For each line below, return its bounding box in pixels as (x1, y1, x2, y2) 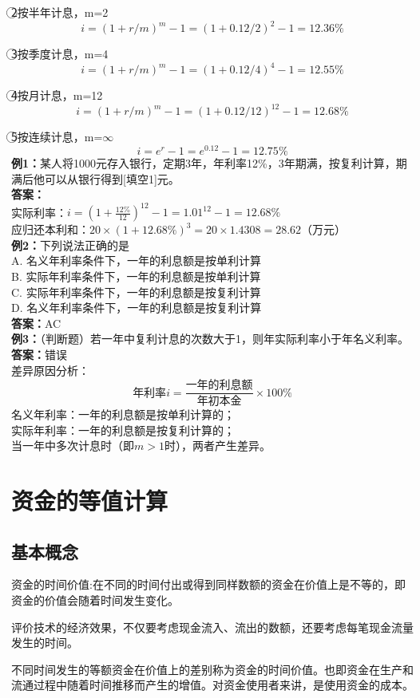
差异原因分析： (11, 361, 89, 378)
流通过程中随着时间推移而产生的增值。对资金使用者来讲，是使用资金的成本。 (11, 676, 414, 693)
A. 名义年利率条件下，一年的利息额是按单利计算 (11, 252, 262, 269)
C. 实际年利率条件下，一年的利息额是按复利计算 (11, 283, 261, 300)
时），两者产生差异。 (164, 437, 271, 454)
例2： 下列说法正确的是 (11, 236, 130, 253)
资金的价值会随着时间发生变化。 (11, 592, 179, 609)
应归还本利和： (11, 221, 89, 238)
